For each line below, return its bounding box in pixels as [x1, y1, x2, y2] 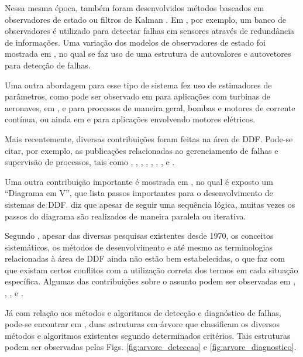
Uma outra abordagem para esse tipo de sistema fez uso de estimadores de [5, 78, 272, 91]
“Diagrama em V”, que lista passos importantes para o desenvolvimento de [5, 187, 273, 199]
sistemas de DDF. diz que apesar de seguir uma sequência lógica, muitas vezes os [5, 198, 295, 210]
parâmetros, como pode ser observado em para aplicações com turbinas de [5, 90, 271, 102]
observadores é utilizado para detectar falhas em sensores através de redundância [5, 25, 295, 37]
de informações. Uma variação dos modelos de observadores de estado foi [5, 36, 266, 48]
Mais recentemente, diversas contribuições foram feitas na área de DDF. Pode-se [5, 132, 293, 145]
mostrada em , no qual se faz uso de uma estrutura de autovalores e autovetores [5, 47, 291, 60]
